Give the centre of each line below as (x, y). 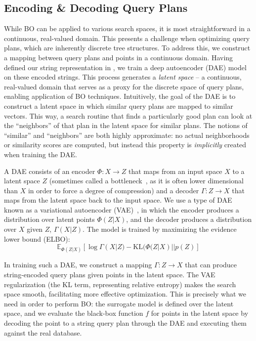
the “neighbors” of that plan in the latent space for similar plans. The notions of (126, 125)
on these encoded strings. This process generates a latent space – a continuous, (123, 77)
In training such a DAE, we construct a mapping (78, 265)
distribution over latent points (49, 219)
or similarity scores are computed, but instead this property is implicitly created (125, 145)
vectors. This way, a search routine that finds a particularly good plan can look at (128, 115)
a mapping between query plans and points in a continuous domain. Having (119, 57)
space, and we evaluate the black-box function (74, 313)
